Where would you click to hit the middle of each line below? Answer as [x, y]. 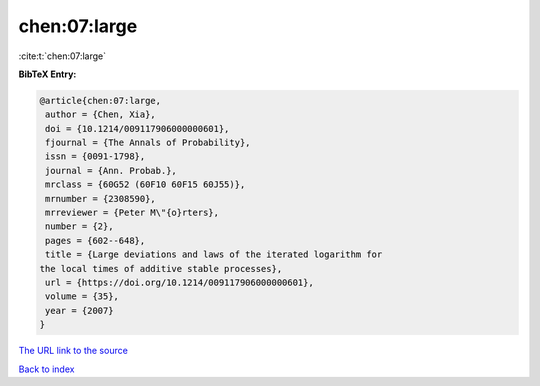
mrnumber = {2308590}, [101, 198]
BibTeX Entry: [47, 74]
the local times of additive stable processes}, [161, 268]
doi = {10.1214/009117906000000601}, [137, 128]
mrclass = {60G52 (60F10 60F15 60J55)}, [145, 184]
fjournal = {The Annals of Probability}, [148, 143]
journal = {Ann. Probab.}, [111, 170]
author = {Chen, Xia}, [101, 114]
